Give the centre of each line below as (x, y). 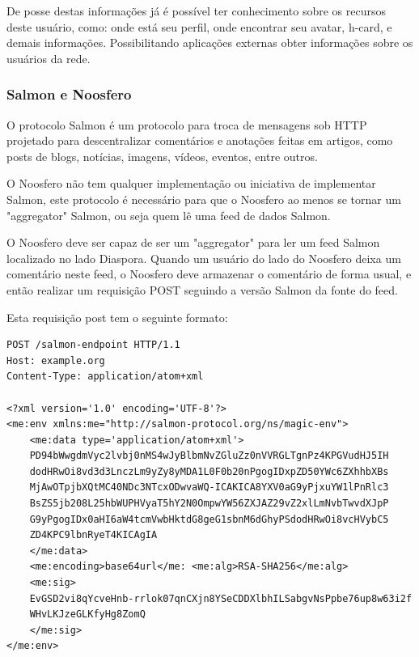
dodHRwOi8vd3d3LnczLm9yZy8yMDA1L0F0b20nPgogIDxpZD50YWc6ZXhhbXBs (209, 471)
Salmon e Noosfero (69, 94)
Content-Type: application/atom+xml (105, 377)
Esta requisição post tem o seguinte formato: (117, 317)
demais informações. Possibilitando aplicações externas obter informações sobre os (210, 42)
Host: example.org (56, 360)
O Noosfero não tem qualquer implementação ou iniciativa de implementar (191, 183)
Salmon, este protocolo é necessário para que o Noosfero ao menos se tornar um (204, 199)
